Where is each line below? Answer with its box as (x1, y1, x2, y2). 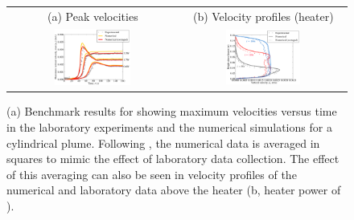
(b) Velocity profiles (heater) (192, 7, 334, 24)
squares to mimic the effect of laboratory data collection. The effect (6, 150, 340, 167)
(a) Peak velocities (47, 7, 138, 24)
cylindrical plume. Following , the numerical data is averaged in (6, 134, 320, 151)
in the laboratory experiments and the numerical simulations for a (6, 119, 332, 136)
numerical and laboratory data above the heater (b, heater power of (6, 181, 341, 198)
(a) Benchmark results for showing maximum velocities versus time (6, 103, 337, 120)
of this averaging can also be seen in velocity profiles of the (6, 165, 297, 182)
